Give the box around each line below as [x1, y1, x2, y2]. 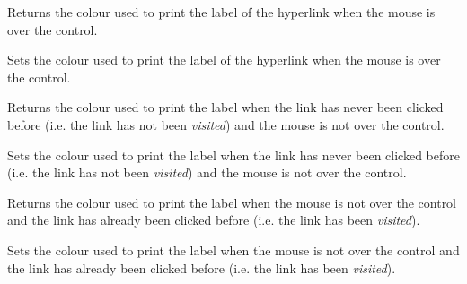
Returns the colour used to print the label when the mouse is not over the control [7, 193, 457, 211]
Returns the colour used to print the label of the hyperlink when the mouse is [7, 3, 436, 21]
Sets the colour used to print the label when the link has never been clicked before [7, 145, 460, 164]
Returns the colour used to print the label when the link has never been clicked [7, 98, 444, 116]
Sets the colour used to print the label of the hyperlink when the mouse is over [7, 50, 441, 69]
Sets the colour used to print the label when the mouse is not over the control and [7, 240, 460, 259]
